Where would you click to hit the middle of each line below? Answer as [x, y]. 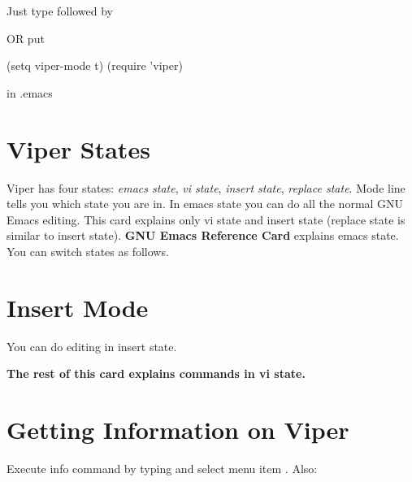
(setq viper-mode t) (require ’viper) [95, 65]
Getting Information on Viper [178, 429]
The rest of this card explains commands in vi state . [156, 373]
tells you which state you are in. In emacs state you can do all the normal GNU [205, 204]
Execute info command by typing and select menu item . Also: [162, 468]
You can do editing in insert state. [92, 346]
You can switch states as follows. [88, 251]
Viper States [78, 148]
